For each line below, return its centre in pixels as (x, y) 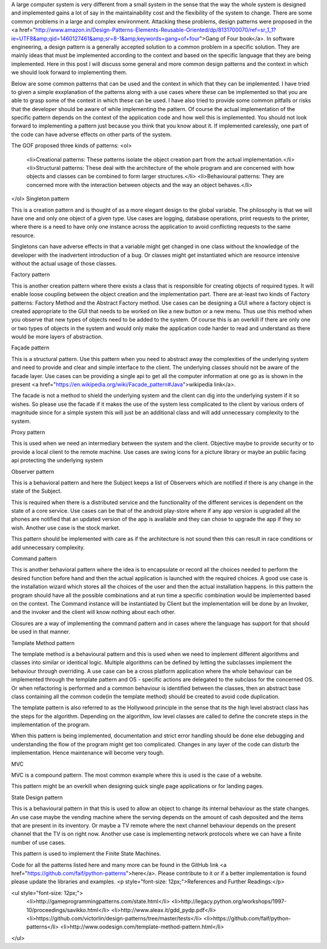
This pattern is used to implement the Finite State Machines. (86, 854)
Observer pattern (33, 471)
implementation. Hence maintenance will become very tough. (88, 753)
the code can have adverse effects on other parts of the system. (91, 134)
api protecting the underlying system (57, 461)
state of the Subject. (36, 491)
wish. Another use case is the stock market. (66, 527)
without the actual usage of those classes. (64, 263)
